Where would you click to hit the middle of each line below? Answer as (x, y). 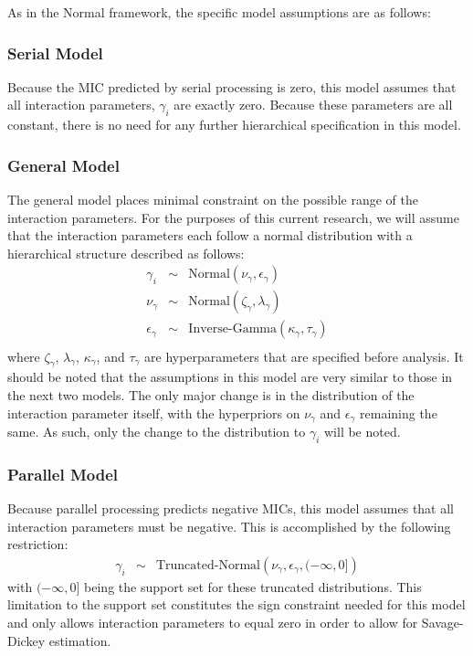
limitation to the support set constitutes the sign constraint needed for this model (236, 604)
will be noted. (362, 431)
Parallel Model (63, 474)
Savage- (442, 622)
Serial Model (55, 53)
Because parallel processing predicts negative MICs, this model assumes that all (231, 508)
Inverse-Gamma (232, 329)
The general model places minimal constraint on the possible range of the (213, 200)
